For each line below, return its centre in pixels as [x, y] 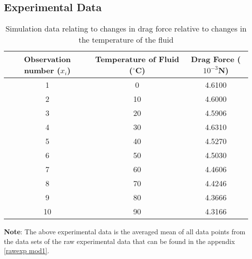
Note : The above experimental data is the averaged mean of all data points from [125, 232]
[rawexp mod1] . [27, 251]
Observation [47, 59]
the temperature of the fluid [126, 40]
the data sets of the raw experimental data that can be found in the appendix [119, 241]
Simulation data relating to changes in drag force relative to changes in [126, 29]
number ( [42, 70]
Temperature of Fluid [137, 59]
